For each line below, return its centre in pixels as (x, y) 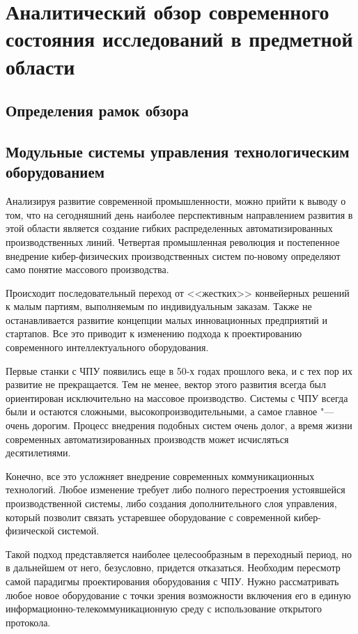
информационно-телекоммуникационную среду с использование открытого (164, 609)
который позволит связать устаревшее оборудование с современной (148, 517)
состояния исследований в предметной (179, 39)
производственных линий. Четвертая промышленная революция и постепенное (173, 241)
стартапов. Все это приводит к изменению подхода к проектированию (154, 333)
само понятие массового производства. (87, 269)
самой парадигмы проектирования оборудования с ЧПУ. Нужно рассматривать (172, 581)
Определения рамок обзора (97, 110)
